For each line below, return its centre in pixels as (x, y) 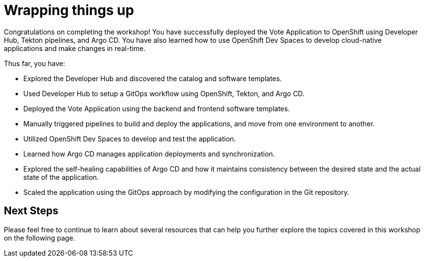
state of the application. (61, 177)
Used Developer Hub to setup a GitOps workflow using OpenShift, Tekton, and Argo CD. (164, 93)
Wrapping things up (69, 10)
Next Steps (31, 211)
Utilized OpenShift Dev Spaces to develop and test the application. (130, 139)
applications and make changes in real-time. (75, 48)
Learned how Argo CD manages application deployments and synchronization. (149, 154)
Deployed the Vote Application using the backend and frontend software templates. (157, 108)
